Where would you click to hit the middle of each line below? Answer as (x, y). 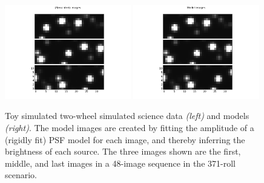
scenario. (21, 175)
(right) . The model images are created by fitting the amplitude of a (130, 127)
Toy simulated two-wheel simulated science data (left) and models (127, 116)
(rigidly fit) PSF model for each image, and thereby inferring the (125, 139)
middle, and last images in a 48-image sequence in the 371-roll (120, 163)
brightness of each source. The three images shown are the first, (123, 151)
